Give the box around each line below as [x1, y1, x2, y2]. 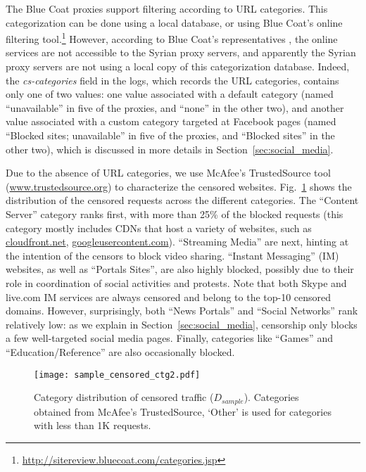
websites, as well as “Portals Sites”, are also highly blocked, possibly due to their [6, 262, 354, 276]
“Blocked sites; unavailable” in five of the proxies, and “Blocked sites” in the [6, 128, 335, 142]
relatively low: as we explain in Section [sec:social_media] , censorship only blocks [6, 317, 358, 331]
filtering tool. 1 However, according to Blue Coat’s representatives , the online [6, 30, 338, 46]
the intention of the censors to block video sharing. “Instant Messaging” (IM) [6, 248, 339, 262]
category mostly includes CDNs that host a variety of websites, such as [6, 220, 312, 235]
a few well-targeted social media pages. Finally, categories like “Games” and [6, 331, 333, 345]
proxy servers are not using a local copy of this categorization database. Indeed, [6, 59, 350, 74]
